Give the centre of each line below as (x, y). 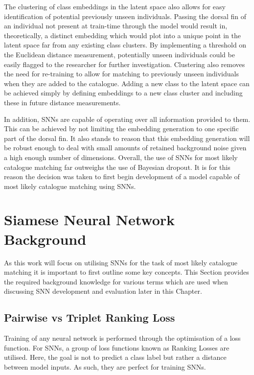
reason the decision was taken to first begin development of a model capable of (122, 176)
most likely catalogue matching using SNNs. (70, 186)
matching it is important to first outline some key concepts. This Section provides (127, 272)
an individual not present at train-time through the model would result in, (116, 26)
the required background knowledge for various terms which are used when (116, 281)
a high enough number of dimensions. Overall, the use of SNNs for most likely (121, 157)
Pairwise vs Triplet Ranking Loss (90, 317)
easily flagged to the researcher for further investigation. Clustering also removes (125, 64)
